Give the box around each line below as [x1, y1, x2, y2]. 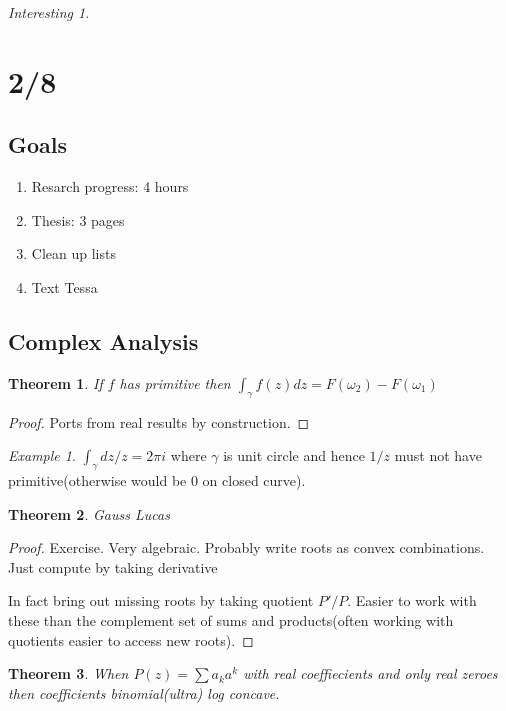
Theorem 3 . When [8, 663, 129, 684]
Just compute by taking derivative [8, 556, 218, 577]
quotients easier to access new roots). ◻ [8, 629, 254, 650]
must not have [394, 445, 482, 466]
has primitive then [119, 372, 231, 393]
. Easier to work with [347, 590, 477, 611]
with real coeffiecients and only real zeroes [243, 663, 498, 684]
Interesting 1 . [8, 2, 90, 22]
